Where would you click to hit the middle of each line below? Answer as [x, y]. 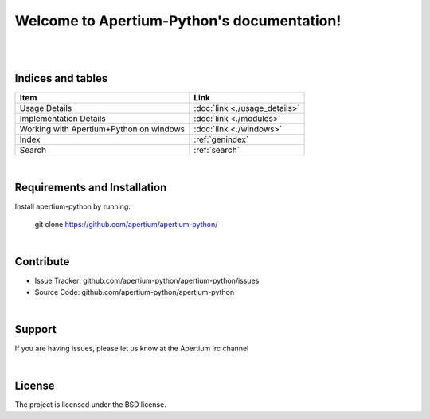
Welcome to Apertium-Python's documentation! [178, 21]
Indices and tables [61, 78]
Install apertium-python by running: [72, 206]
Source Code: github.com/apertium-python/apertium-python [135, 292]
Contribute [42, 262]
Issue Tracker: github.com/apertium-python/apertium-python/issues [147, 281]
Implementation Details [63, 118]
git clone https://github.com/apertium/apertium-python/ [126, 225]
